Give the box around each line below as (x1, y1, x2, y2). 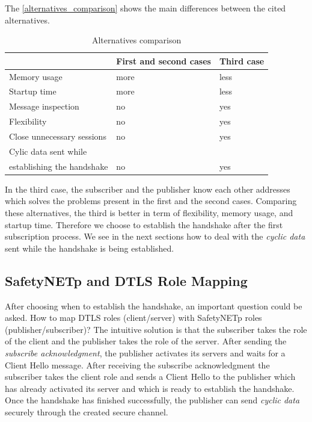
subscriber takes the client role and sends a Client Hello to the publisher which (5, 370, 296, 383)
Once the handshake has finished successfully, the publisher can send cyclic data (5, 394, 300, 406)
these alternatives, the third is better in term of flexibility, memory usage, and (5, 206, 293, 219)
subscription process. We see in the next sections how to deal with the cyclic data (5, 230, 305, 243)
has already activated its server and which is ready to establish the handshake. (5, 382, 295, 394)
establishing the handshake (9, 160, 108, 172)
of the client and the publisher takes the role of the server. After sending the (5, 335, 287, 347)
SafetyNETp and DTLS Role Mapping (5, 271, 248, 290)
